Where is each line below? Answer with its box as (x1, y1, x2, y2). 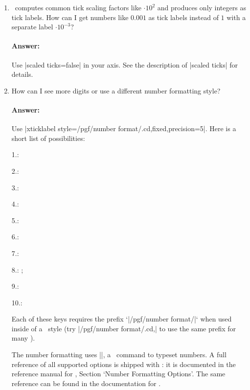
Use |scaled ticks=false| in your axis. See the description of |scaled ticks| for (11, 59, 238, 69)
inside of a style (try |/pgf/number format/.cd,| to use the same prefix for (11, 323, 236, 333)
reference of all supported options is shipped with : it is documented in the (11, 359, 236, 369)
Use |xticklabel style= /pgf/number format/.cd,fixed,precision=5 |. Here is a (11, 123, 236, 134)
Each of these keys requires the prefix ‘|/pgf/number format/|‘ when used (11, 314, 232, 324)
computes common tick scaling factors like (15, 2, 141, 12)
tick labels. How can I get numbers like (11, 12, 129, 22)
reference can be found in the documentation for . (11, 378, 161, 388)
